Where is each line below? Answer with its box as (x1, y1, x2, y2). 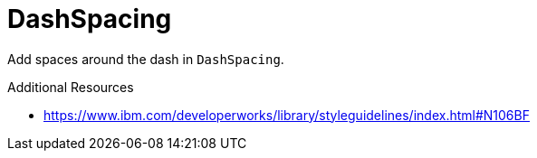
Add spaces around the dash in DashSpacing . (7, 51, 284, 67)
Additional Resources (7, 79, 134, 95)
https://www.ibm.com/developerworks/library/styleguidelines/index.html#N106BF (43, 107, 530, 123)
